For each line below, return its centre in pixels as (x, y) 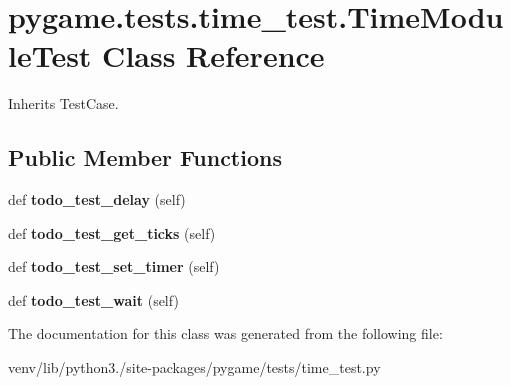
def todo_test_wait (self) (93, 299)
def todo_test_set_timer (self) (114, 266)
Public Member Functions (145, 157)
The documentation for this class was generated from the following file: (225, 333)
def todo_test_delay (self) (97, 199)
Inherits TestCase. (63, 103)
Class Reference (213, 55)
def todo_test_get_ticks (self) (112, 232)
